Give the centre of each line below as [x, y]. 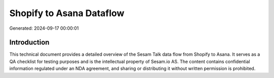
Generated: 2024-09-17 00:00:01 [44, 28]
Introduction [29, 43]
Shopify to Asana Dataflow [67, 13]
